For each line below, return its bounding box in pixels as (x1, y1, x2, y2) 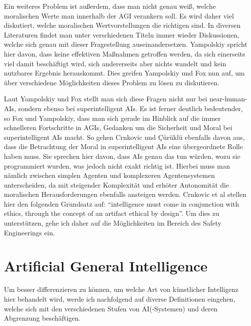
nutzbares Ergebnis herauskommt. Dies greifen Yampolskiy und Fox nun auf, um (4, 68, 245, 78)
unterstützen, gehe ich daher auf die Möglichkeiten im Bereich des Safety (4, 218, 222, 228)
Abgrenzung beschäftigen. (4, 313, 81, 323)
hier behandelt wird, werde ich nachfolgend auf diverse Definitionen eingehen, (4, 293, 235, 304)
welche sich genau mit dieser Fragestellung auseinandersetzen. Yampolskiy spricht (4, 39, 248, 49)
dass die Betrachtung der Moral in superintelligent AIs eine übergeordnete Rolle (4, 141, 243, 152)
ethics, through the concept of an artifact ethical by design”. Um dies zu (4, 208, 219, 218)
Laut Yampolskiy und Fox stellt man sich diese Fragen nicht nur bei (4, 94, 208, 104)
